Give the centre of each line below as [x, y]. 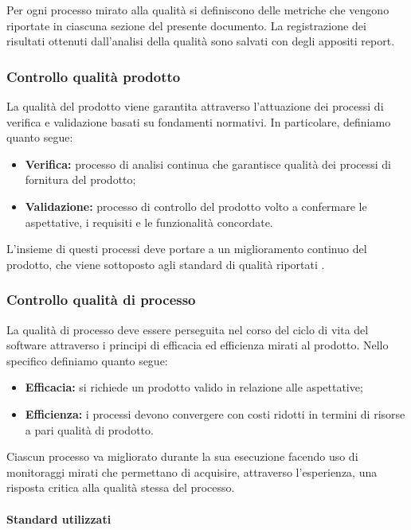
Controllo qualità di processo [101, 300]
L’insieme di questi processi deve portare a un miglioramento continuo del [187, 249]
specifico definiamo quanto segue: [87, 360]
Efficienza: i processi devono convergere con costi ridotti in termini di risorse [215, 413]
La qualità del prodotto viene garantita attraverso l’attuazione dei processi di [195, 106]
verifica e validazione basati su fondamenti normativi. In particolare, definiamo [199, 121]
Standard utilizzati [59, 518]
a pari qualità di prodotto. [89, 429]
